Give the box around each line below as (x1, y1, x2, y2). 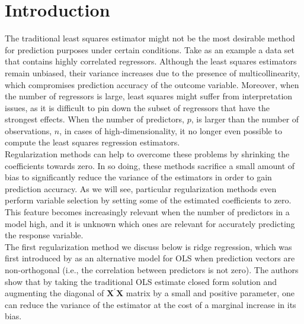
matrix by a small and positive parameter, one (126, 287, 295, 299)
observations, (5, 124, 52, 137)
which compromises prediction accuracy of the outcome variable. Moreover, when (5, 78, 299, 90)
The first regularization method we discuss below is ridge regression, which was (5, 240, 292, 252)
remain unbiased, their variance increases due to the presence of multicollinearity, (5, 66, 300, 79)
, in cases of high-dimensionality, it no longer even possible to (59, 124, 282, 137)
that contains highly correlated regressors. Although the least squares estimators (5, 55, 297, 67)
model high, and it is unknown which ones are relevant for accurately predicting (5, 217, 295, 229)
